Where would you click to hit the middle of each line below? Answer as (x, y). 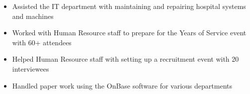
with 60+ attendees (42, 42)
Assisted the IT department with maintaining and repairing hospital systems (129, 6)
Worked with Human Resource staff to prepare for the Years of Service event (129, 33)
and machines (33, 16)
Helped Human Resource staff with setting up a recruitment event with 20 (125, 59)
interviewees (31, 68)
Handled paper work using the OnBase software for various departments (122, 85)
